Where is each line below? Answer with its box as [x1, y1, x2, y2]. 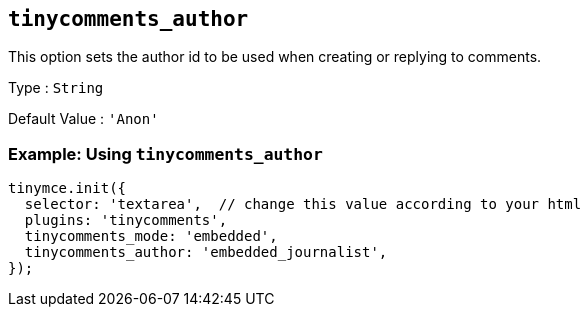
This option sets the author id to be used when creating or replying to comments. [8, 48, 542, 66]
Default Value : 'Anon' [8, 110, 159, 128]
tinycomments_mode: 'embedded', [24, 228, 278, 245]
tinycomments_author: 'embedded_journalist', [24, 244, 388, 261]
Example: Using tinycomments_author [8, 143, 323, 164]
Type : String [8, 79, 104, 97]
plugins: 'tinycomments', [24, 212, 228, 229]
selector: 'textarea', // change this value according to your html [24, 196, 582, 213]
